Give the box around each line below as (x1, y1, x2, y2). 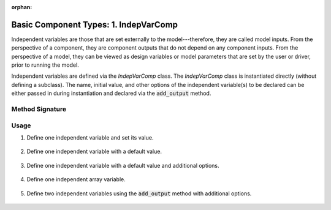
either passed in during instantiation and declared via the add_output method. (11, 89, 211, 97)
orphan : (11, 4, 32, 10)
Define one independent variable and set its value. (26, 133, 154, 141)
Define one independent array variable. (26, 176, 126, 183)
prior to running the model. (11, 61, 79, 69)
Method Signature (11, 105, 67, 113)
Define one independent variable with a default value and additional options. (26, 162, 219, 169)
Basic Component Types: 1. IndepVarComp (11, 19, 178, 30)
